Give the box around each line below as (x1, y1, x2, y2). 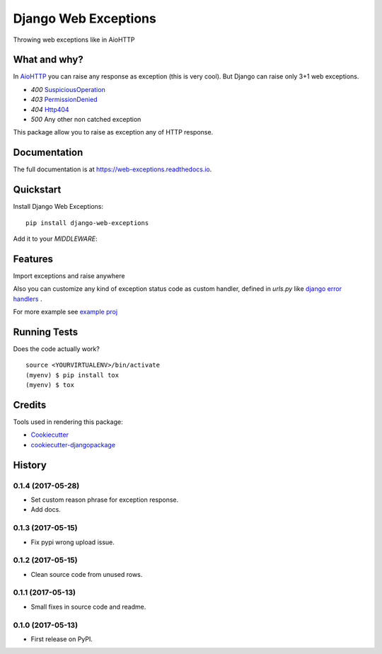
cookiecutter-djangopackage (30, 440, 116, 449)
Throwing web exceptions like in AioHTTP (13, 35, 135, 44)
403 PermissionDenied (30, 96, 98, 104)
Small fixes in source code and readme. (30, 602, 146, 611)
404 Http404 (30, 105, 70, 113)
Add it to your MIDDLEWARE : (13, 234, 98, 243)
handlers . (13, 294, 42, 303)
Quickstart (13, 184, 62, 196)
